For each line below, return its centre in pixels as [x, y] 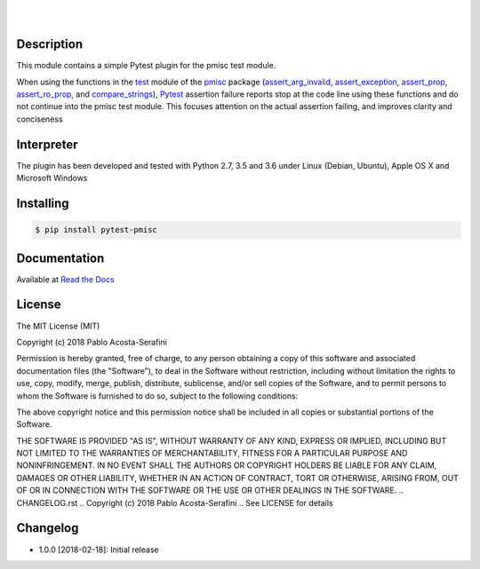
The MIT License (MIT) [58, 326]
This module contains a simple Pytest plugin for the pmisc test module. [146, 66]
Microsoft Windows [52, 178]
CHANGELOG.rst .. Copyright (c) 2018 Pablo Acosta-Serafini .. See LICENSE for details [175, 502]
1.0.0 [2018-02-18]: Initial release [99, 549]
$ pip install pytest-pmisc [96, 230]
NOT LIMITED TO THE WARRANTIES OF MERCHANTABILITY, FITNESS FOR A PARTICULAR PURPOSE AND [212, 454]
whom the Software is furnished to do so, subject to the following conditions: [157, 396]
